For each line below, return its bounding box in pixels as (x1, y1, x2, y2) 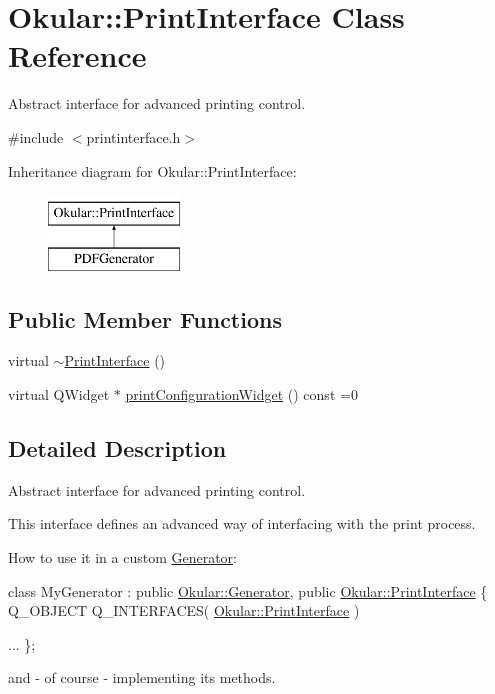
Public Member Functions (8, 303, 282, 334)
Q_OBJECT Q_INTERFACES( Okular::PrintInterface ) (8, 600, 360, 621)
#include (8, 126, 64, 147)
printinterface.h (86, 126, 181, 147)
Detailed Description (8, 433, 227, 464)
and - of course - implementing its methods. (8, 667, 276, 688)
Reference (8, 35, 147, 76)
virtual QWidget (8, 384, 110, 405)
